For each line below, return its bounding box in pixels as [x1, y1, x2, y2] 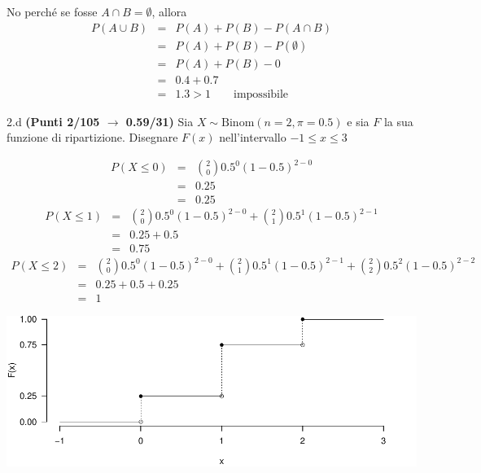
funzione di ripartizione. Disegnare [7, 129, 178, 146]
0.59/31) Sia [125, 112, 194, 129]
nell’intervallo [219, 129, 286, 146]
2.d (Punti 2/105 [7, 112, 100, 129]
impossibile [234, 88, 289, 100]
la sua [383, 112, 413, 129]
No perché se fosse [7, 3, 98, 20]
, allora [151, 3, 187, 20]
